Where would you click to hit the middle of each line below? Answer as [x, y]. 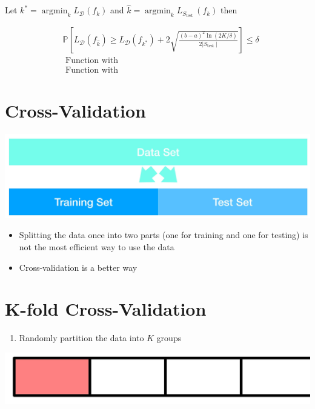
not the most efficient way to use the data [97, 247]
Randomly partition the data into [81, 338]
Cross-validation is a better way [78, 267]
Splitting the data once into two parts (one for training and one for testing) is [164, 235]
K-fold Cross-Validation [106, 309]
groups [169, 338]
